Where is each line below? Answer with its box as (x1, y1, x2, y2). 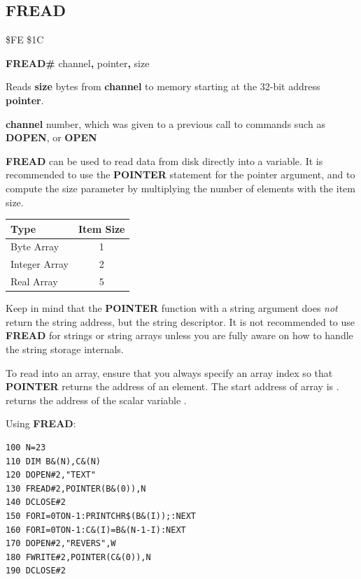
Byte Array (10, 239, 59, 254)
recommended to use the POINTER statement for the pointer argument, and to (6, 167, 355, 182)
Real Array (10, 274, 58, 289)
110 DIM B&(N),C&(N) (6, 456, 101, 466)
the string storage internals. (6, 342, 124, 357)
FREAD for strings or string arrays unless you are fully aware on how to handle (6, 328, 353, 343)
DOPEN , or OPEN (6, 130, 97, 145)
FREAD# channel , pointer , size (6, 55, 150, 70)
